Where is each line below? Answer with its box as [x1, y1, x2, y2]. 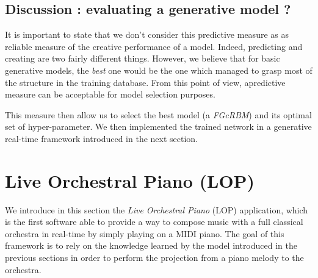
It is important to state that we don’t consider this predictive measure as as [5, 28, 289, 41]
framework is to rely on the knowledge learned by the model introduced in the [5, 239, 297, 252]
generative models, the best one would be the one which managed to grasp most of [5, 63, 313, 76]
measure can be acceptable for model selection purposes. [5, 88, 215, 101]
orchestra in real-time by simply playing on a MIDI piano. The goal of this [5, 227, 284, 240]
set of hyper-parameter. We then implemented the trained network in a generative [5, 120, 312, 133]
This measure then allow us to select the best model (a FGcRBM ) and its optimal [5, 108, 312, 121]
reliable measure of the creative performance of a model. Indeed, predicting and [5, 40, 303, 52]
